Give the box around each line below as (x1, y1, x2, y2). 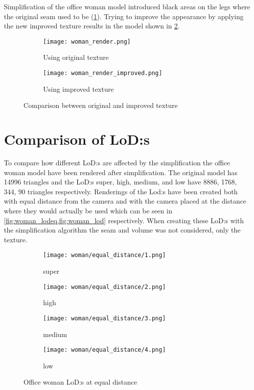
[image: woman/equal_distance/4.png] (43, 346, 166, 354)
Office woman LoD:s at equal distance (23, 377, 137, 387)
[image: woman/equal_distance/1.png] (43, 252, 166, 259)
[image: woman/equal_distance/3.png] (43, 314, 166, 322)
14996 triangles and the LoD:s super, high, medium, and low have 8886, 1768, (4, 177, 237, 187)
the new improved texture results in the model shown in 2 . (4, 21, 180, 31)
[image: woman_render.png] (43, 38, 131, 45)
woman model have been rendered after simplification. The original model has (4, 167, 238, 177)
